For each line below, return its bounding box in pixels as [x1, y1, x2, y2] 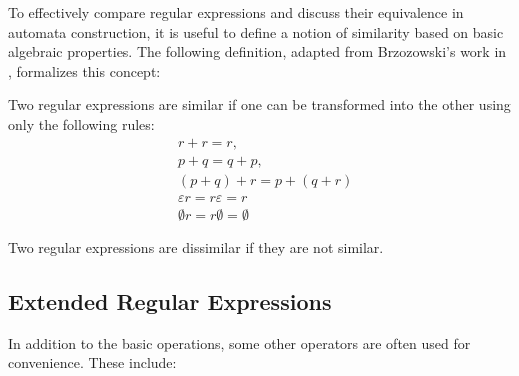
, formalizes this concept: [8, 60, 161, 81]
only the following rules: [8, 113, 155, 134]
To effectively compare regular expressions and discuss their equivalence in [8, 2, 464, 22]
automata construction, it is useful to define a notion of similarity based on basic [8, 21, 504, 42]
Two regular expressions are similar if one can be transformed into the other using [8, 94, 511, 115]
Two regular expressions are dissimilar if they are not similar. [8, 236, 384, 257]
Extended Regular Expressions [8, 285, 332, 316]
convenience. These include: [8, 352, 177, 373]
